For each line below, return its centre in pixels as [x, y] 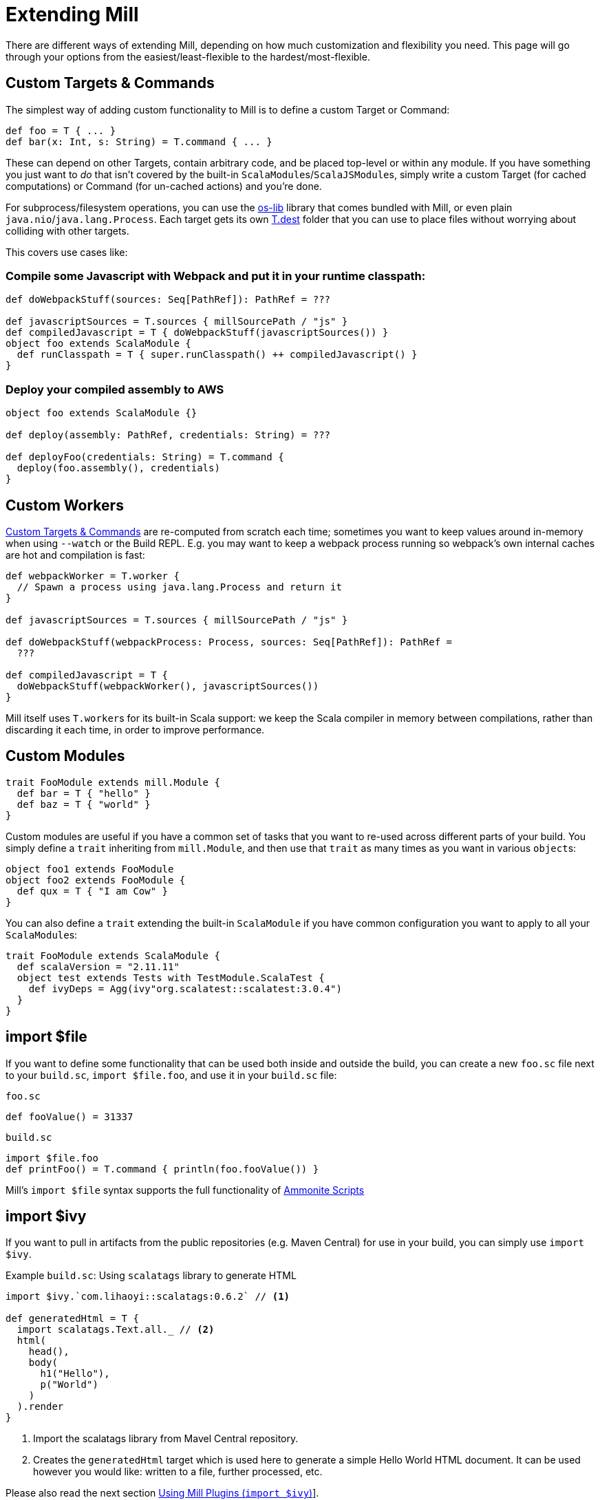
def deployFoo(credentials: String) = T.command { [145, 457]
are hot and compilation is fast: [75, 555]
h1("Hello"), [75, 1374]
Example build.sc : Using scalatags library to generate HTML [151, 1276]
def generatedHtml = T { [72, 1319]
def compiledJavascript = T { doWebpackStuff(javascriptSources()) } [197, 333]
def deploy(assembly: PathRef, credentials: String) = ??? [168, 435]
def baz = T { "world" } [84, 804]
